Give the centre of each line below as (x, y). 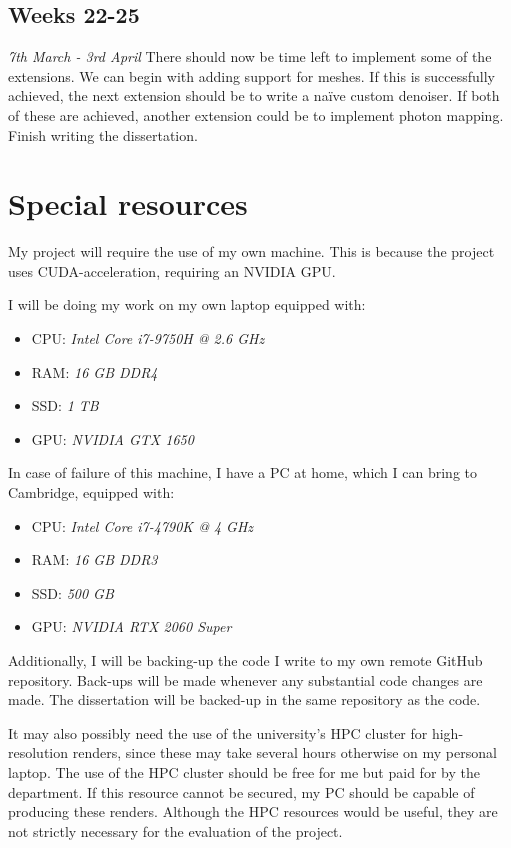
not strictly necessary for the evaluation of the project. (175, 830)
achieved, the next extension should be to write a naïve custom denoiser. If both (254, 95)
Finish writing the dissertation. (103, 134)
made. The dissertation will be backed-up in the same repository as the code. (244, 699)
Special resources (128, 203)
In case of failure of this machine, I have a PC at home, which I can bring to (242, 472)
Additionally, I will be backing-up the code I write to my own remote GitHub (245, 660)
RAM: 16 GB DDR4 (94, 371)
